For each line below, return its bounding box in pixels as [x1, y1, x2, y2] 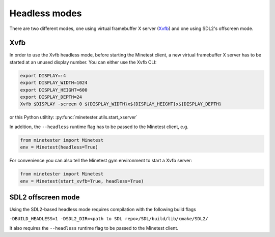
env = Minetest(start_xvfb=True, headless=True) [20, 178, 144, 184]
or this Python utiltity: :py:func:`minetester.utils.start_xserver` [9, 114, 137, 121]
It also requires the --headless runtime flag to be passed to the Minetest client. [9, 225, 178, 231]
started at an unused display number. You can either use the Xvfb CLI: [9, 59, 157, 65]
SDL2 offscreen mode [9, 193, 80, 201]
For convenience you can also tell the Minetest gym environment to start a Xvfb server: [9, 158, 193, 164]
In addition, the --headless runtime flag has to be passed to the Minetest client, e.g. [9, 124, 188, 130]
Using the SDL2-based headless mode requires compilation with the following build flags [9, 206, 196, 212]
